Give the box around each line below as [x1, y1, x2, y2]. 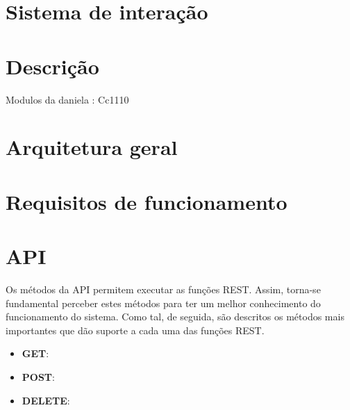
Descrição [6, 51, 99, 80]
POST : [22, 369, 55, 384]
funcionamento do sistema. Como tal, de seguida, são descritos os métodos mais [6, 309, 344, 324]
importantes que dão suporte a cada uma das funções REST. [6, 322, 265, 337]
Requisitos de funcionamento [6, 187, 287, 215]
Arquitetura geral [6, 133, 178, 161]
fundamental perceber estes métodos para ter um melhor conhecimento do [6, 295, 321, 310]
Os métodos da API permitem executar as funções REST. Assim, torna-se [6, 281, 321, 296]
